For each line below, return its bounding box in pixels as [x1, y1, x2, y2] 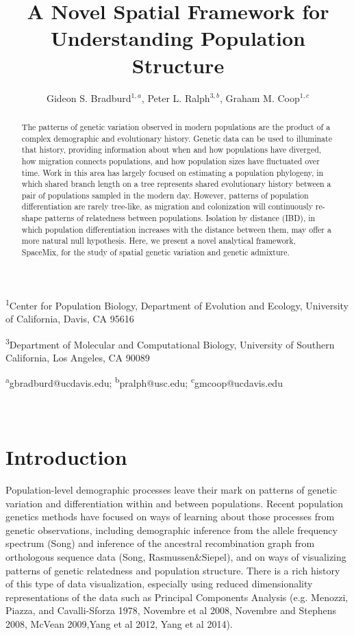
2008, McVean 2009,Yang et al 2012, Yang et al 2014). [5, 616, 233, 631]
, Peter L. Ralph [141, 90, 210, 105]
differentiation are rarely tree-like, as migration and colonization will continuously [21, 201, 313, 212]
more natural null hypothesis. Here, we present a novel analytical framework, [21, 235, 296, 246]
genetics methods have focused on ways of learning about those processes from [5, 509, 335, 524]
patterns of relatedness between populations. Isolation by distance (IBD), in [45, 212, 316, 224]
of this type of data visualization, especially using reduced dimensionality [5, 576, 313, 591]
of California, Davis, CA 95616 [5, 311, 134, 326]
